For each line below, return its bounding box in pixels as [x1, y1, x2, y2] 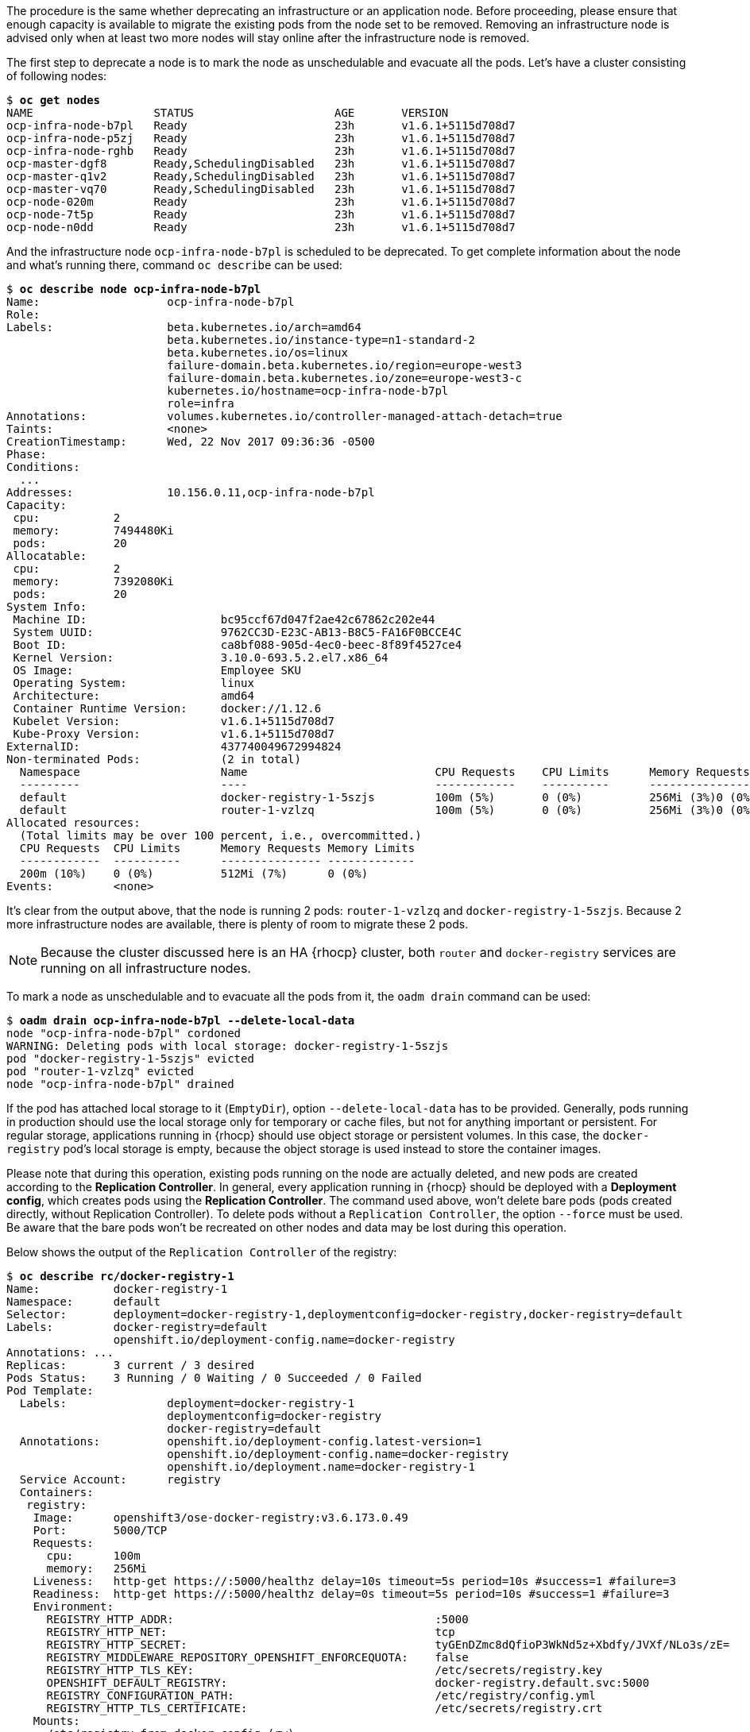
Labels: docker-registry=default [6, 1321, 268, 1333]
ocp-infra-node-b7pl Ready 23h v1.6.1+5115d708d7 [6, 119, 516, 132]
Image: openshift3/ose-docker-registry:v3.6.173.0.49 [33, 1511, 408, 1524]
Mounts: [33, 1715, 80, 1727]
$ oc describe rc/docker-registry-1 [6, 1270, 234, 1283]
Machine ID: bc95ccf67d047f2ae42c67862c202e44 [13, 613, 435, 626]
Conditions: [6, 461, 80, 473]
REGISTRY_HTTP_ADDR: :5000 [46, 1613, 469, 1626]
